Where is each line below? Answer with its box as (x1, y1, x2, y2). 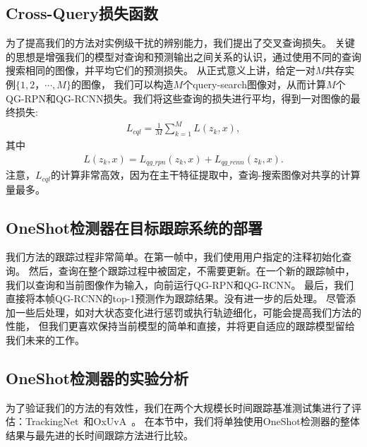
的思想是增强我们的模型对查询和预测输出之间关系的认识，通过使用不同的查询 (6, 49, 361, 64)
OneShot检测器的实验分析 (6, 366, 188, 388)
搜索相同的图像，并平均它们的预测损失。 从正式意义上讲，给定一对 (6, 63, 315, 78)
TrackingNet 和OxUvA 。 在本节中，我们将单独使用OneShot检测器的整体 (25, 414, 360, 429)
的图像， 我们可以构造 (71, 76, 174, 91)
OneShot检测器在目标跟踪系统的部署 (6, 216, 263, 238)
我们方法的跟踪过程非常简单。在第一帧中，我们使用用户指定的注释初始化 (6, 249, 342, 264)
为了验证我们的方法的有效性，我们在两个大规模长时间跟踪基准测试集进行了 (6, 400, 351, 415)
